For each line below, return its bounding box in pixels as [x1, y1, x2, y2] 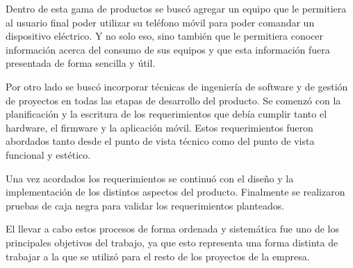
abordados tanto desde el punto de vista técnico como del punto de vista [6, 134, 315, 148]
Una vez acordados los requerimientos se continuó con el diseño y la [6, 171, 294, 185]
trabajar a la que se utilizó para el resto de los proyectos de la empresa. [6, 249, 310, 263]
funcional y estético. [6, 147, 91, 161]
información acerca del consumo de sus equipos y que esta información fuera [6, 42, 330, 56]
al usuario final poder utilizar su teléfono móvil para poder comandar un [6, 15, 315, 29]
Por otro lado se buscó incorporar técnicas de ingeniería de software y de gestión [6, 79, 348, 93]
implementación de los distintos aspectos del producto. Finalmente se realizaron [6, 184, 345, 199]
